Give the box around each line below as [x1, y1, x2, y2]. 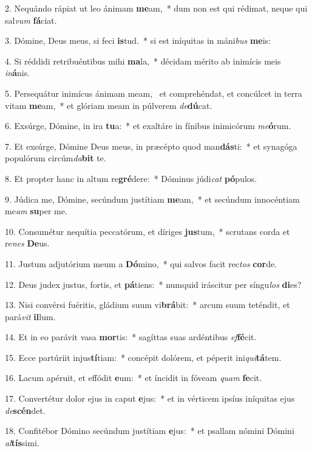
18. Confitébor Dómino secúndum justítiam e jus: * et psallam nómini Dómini [5, 424, 294, 437]
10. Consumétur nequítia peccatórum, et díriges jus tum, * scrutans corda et [5, 225, 290, 237]
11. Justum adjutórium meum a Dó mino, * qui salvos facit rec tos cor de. [5, 257, 277, 270]
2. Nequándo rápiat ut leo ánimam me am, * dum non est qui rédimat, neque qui [5, 2, 308, 14]
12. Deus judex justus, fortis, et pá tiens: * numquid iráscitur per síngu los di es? [5, 278, 302, 290]
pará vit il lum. [5, 310, 56, 323]
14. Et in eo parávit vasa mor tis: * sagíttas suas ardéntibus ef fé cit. [5, 330, 257, 343]
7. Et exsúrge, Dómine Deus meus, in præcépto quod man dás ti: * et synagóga [5, 139, 297, 152]
